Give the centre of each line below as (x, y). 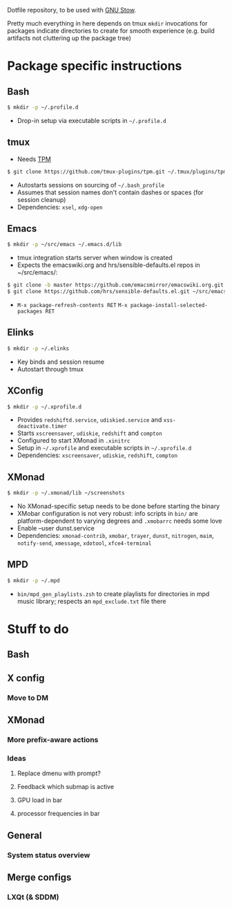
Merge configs (39, 877)
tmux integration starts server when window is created (95, 258)
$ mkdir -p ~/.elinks (38, 349)
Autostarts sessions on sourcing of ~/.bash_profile (91, 185)
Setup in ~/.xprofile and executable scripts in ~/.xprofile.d (104, 448)
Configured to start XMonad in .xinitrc (74, 441)
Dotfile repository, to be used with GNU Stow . (72, 10)
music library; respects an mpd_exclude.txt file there (91, 601)
